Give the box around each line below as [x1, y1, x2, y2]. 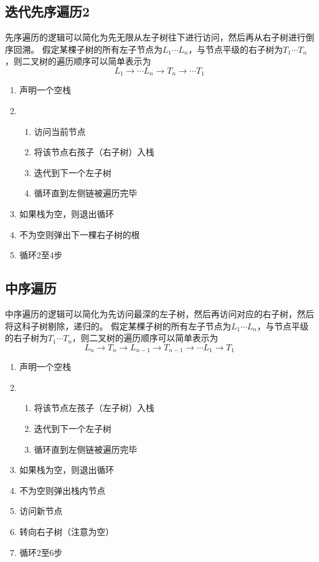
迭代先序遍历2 [5, 2, 90, 21]
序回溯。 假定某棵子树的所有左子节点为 [5, 42, 163, 55]
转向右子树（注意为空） [19, 525, 114, 537]
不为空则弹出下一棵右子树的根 [19, 228, 140, 241]
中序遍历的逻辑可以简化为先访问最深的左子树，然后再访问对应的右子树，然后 [5, 307, 314, 320]
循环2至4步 [19, 248, 63, 261]
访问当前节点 [34, 125, 86, 137]
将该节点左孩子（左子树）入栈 [34, 401, 155, 414]
